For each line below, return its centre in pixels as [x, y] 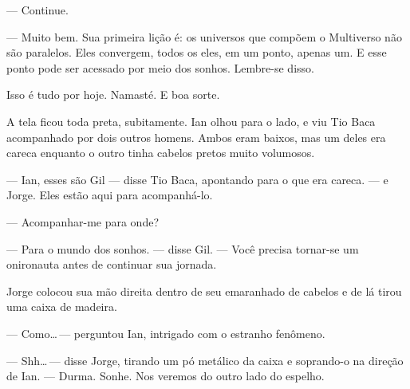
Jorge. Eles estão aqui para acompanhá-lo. [110, 195]
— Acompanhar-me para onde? [83, 221]
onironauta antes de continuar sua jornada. [112, 264]
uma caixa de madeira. [62, 306]
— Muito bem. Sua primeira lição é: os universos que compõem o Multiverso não [204, 36]
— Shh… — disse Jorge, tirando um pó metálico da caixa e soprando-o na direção [205, 360]
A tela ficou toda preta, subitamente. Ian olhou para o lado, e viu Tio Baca [191, 121]
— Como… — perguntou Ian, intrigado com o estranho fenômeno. [166, 333]
